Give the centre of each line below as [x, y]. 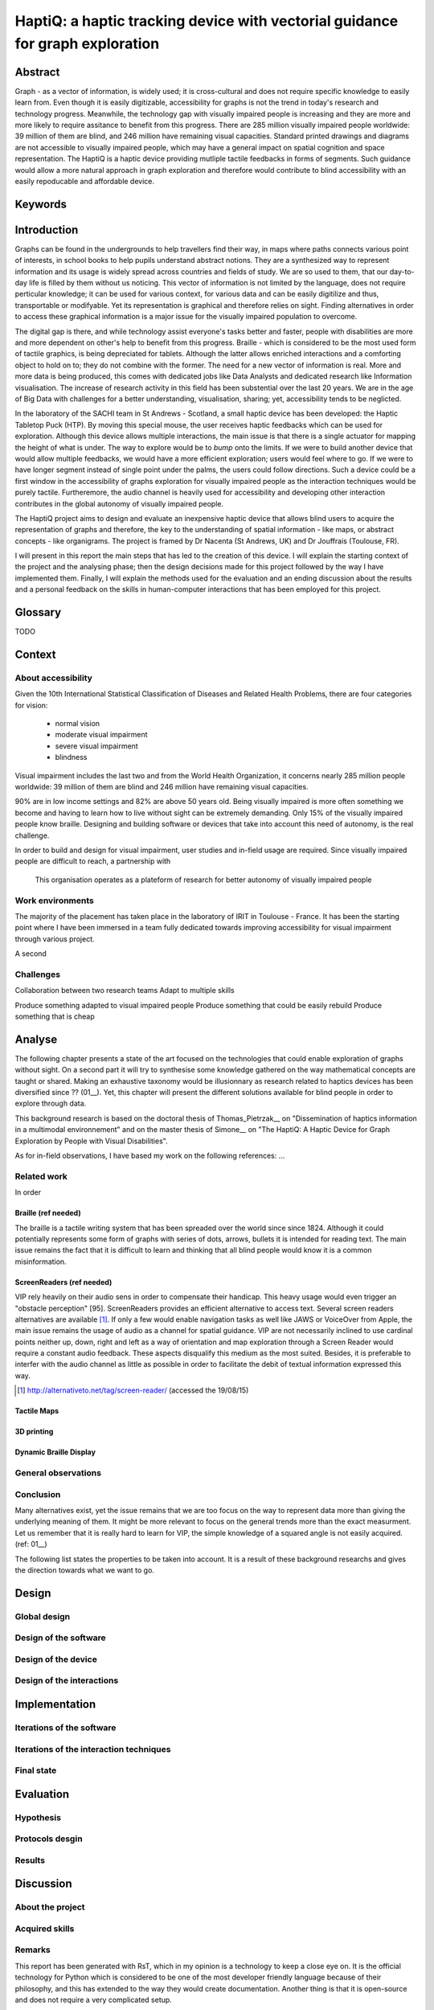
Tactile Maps [37, 1411]
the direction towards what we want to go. [84, 1570]
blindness [71, 757]
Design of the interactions [67, 1680]
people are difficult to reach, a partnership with [93, 861]
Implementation [55, 1704]
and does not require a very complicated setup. [93, 2000]
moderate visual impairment [101, 735]
